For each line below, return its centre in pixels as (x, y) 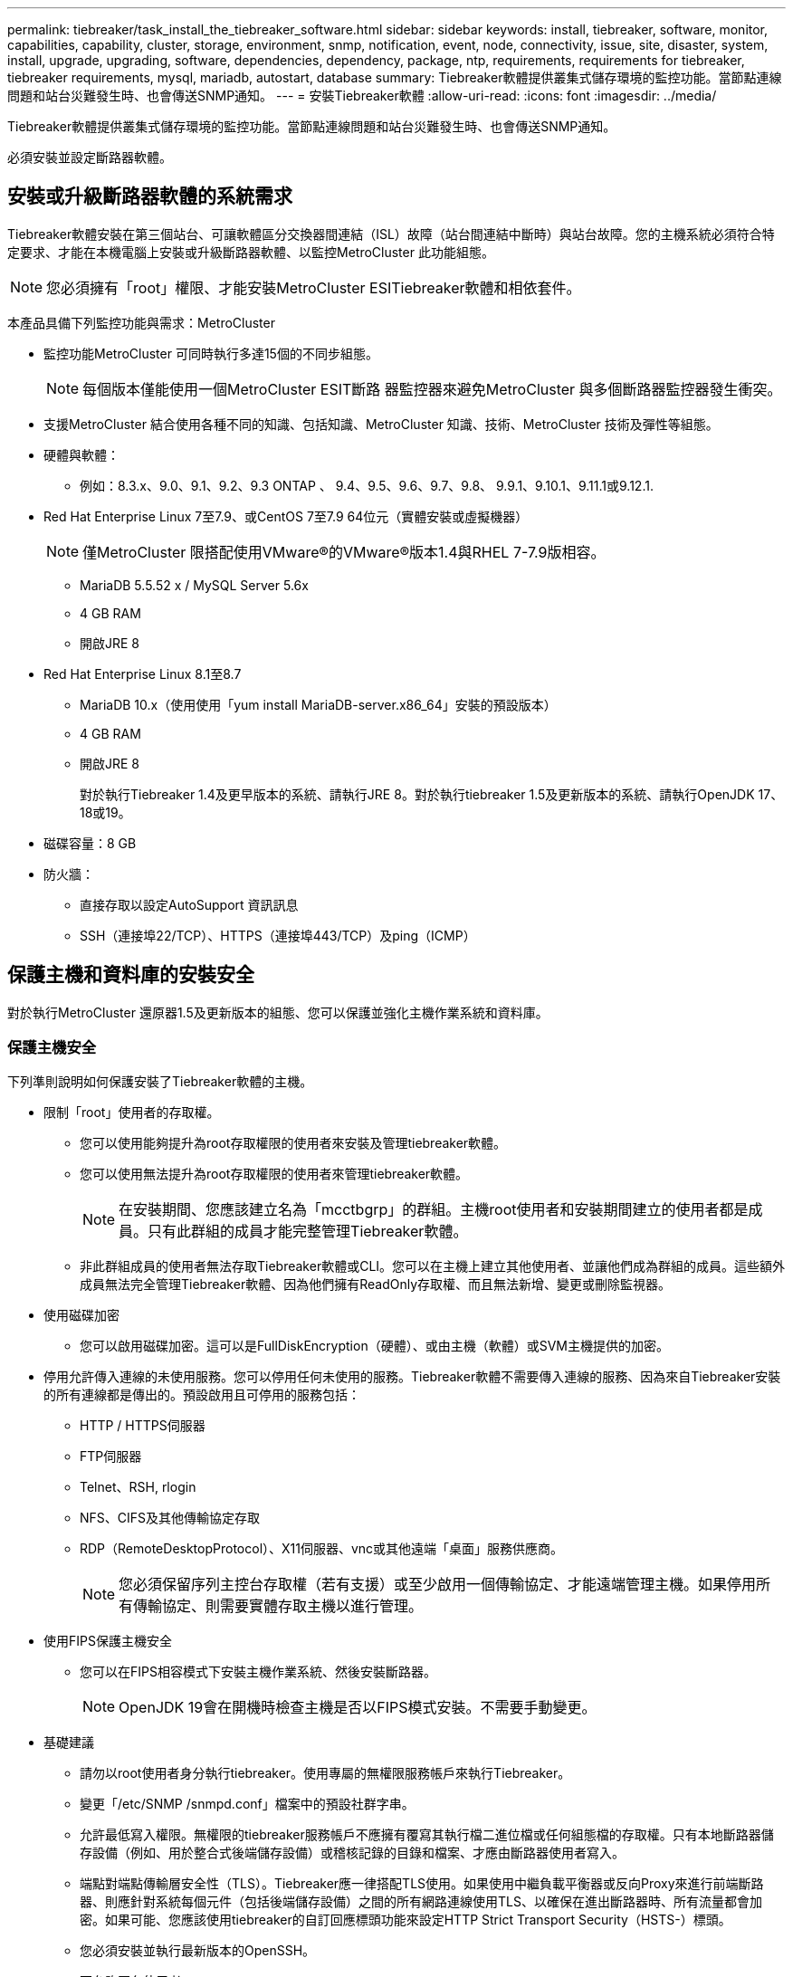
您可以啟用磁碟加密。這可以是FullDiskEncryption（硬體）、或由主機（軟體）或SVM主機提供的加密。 (374, 1346)
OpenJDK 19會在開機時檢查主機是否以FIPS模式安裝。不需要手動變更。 (358, 1708)
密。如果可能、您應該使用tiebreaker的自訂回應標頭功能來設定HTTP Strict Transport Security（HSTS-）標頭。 (406, 1920)
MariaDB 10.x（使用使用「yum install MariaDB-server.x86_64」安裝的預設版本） (318, 704)
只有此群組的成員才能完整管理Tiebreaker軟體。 (308, 1232)
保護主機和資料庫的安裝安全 (131, 975)
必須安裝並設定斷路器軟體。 (90, 157)
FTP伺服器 (111, 1456)
